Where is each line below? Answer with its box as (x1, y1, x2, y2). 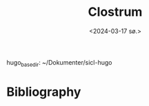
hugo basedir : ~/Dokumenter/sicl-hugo (6, 58, 112, 68)
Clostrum (88, 4, 143, 20)
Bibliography (6, 84, 81, 100)
